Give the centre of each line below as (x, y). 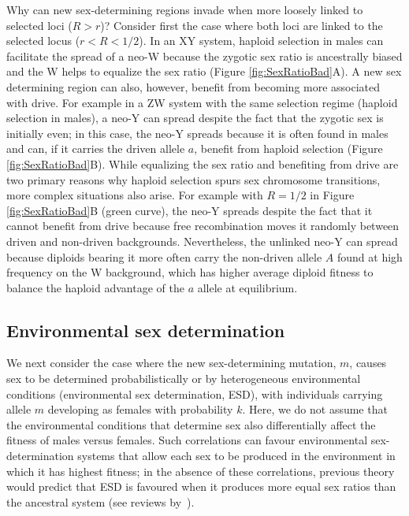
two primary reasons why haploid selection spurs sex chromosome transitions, (193, 179)
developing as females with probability (140, 409)
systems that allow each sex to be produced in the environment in (236, 456)
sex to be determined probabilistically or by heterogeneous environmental (184, 379)
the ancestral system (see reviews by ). (100, 501)
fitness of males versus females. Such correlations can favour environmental (187, 440)
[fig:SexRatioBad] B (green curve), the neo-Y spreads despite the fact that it (190, 210)
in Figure (332, 195)
